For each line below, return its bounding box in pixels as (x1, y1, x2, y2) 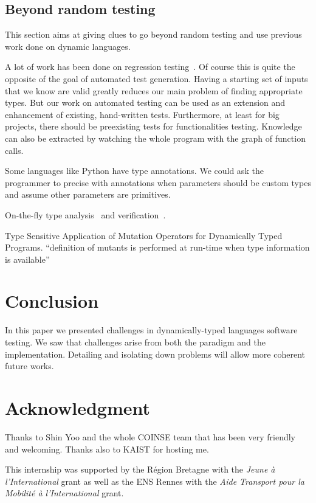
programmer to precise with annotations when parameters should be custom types (5, 176, 311, 189)
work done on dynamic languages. (5, 40, 131, 52)
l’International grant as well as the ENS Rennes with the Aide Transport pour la (5, 474, 304, 487)
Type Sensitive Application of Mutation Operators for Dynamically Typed (5, 229, 283, 241)
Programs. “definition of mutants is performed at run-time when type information (5, 241, 310, 254)
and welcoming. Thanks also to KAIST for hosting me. (5, 442, 209, 455)
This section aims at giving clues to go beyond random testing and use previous (5, 28, 302, 41)
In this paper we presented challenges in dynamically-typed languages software (5, 324, 298, 336)
